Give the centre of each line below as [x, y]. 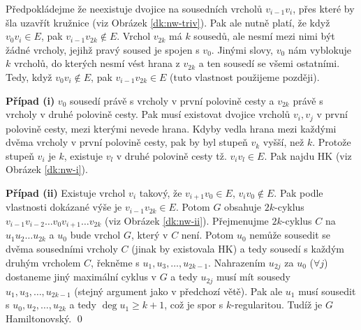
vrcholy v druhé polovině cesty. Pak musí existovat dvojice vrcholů [148, 114]
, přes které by [324, 8]
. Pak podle [299, 192]
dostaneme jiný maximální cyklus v [81, 277]
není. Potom [207, 235]
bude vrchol [95, 235]
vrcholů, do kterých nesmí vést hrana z [97, 63]
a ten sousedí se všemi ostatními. [269, 63]
